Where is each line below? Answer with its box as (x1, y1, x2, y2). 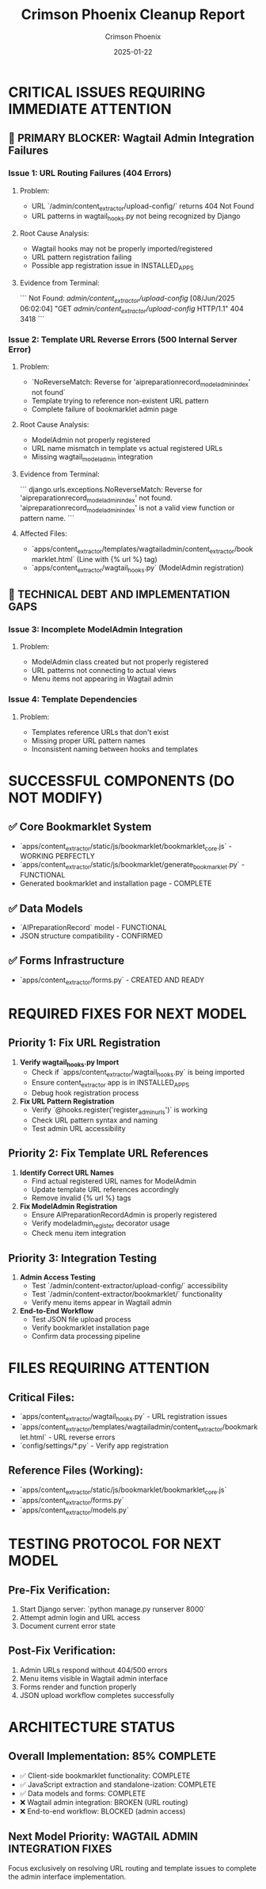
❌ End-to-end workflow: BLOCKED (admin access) (19, 1806, 186, 1816)
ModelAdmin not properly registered (31, 434, 150, 445)
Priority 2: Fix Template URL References (8, 1147, 209, 1161)
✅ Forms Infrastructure (8, 954, 125, 968)
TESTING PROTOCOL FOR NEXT (8, 1535, 222, 1553)
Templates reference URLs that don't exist (31, 727, 169, 736)
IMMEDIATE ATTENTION (8, 100, 172, 118)
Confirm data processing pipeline (31, 1332, 141, 1341)
